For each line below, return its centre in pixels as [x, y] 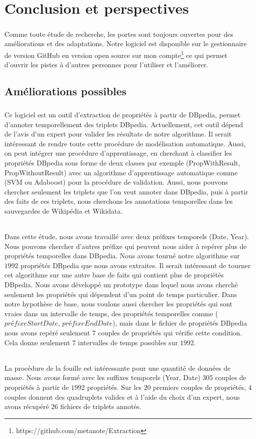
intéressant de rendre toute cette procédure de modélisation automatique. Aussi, [125, 143]
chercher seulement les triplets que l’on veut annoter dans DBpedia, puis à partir [127, 191]
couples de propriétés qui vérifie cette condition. [170, 333]
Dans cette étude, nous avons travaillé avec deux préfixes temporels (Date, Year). [127, 236]
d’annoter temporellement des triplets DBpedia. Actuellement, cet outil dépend [124, 124]
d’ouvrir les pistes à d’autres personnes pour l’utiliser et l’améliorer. [107, 65]
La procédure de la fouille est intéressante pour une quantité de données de [117, 368]
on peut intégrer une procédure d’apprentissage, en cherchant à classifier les [118, 153]
